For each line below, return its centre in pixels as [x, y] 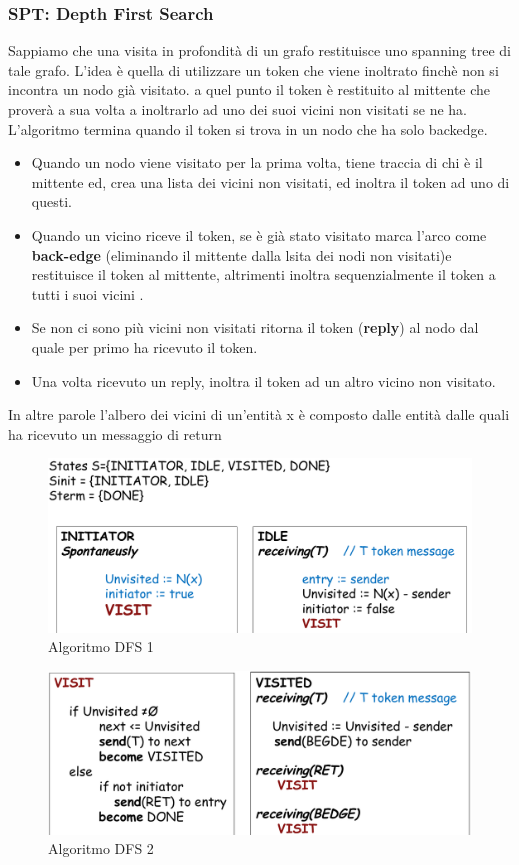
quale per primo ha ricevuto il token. [144, 346]
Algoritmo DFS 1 [101, 646]
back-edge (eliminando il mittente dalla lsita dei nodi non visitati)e [241, 254]
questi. [51, 201]
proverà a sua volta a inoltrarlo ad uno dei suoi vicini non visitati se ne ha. [237, 109]
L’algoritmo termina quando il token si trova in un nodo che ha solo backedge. [248, 128]
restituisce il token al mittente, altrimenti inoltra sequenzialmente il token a [263, 274]
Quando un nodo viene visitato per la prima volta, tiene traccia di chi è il [257, 162]
